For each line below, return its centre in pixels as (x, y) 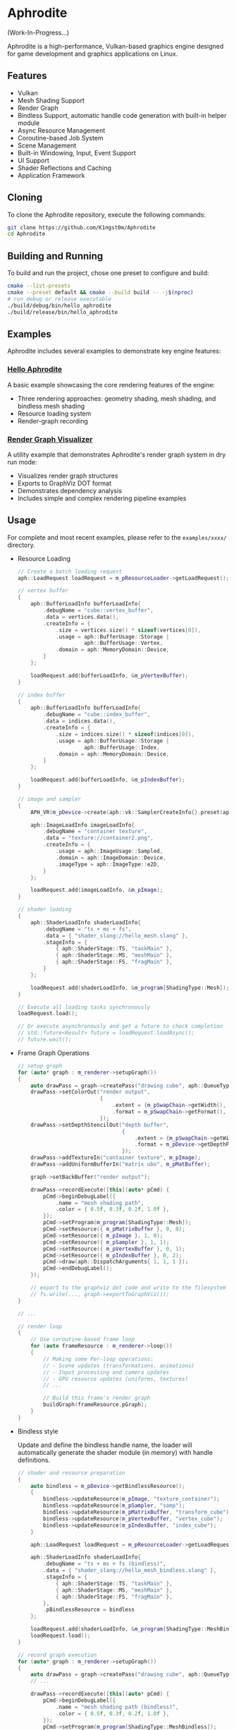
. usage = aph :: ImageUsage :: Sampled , (109, 852)
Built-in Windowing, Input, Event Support (76, 152)
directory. (21, 545)
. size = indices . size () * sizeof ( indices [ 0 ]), (125, 734)
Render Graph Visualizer (50, 439)
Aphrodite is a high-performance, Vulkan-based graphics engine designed (116, 46)
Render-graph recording (52, 421)
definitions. (34, 1460)
